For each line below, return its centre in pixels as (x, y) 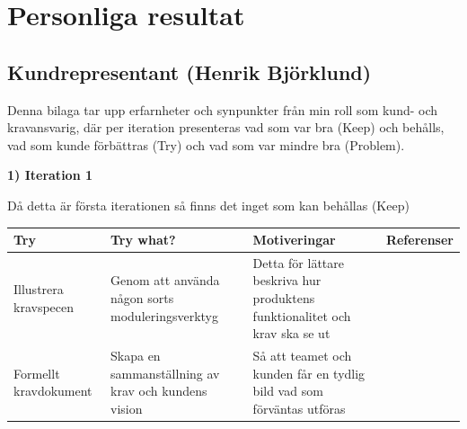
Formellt (37, 373)
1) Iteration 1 (50, 175)
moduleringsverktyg (164, 315)
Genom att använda (165, 280)
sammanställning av (165, 373)
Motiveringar (294, 240)
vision (127, 408)
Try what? (143, 240)
